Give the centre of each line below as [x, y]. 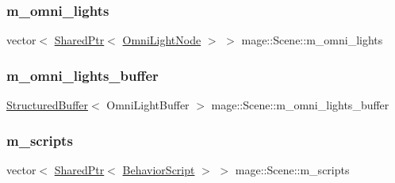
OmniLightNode [162, 40]
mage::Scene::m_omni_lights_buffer [300, 105]
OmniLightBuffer [148, 105]
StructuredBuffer [47, 105]
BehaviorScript [159, 169]
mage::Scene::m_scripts [292, 169]
